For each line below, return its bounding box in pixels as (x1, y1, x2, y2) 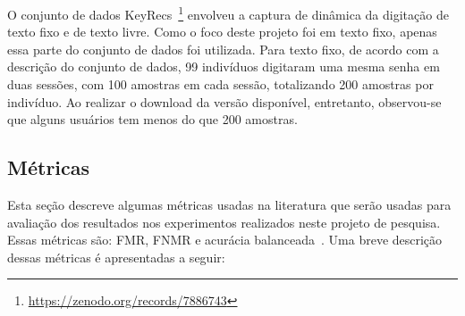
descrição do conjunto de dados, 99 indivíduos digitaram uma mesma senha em (7, 57, 440, 76)
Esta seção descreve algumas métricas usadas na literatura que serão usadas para (7, 195, 452, 214)
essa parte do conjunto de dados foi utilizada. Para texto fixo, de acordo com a (7, 39, 439, 58)
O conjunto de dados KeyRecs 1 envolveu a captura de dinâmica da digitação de (7, 3, 449, 23)
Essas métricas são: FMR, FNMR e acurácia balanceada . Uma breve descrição (7, 230, 443, 249)
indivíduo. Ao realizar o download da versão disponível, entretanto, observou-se (7, 92, 442, 111)
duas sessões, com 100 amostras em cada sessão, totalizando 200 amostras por (7, 75, 434, 94)
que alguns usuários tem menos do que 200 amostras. (7, 110, 298, 129)
